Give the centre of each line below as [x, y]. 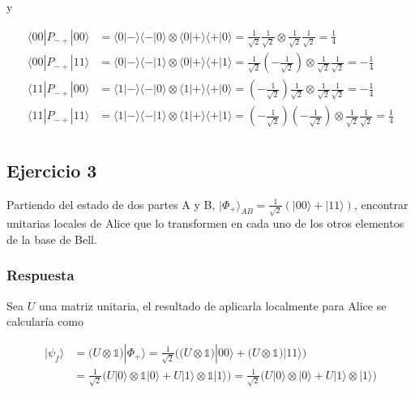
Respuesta [41, 275]
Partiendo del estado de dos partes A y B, [111, 204]
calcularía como [45, 321]
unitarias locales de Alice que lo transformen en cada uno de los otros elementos [205, 223]
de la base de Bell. [52, 239]
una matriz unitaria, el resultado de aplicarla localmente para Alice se [212, 305]
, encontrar [381, 204]
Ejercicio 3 [52, 170]
